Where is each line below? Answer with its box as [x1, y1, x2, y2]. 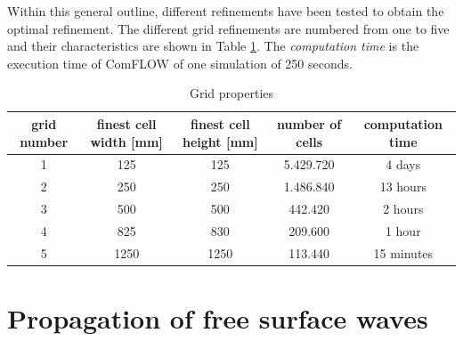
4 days [386, 155, 421, 174]
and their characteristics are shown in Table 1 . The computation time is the [7, 37, 419, 55]
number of [277, 114, 342, 133]
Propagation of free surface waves [7, 300, 428, 337]
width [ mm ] [90, 132, 163, 150]
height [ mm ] [182, 132, 258, 150]
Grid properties [189, 84, 274, 102]
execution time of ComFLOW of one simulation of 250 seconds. [7, 53, 353, 72]
